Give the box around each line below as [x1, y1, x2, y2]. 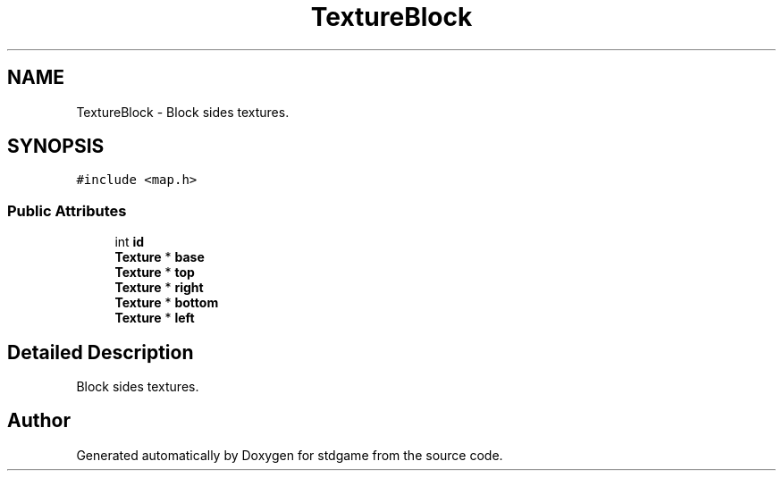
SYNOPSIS [7, 135, 105, 158]
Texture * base [114, 249, 205, 265]
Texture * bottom [114, 295, 219, 311]
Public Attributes [7, 201, 127, 220]
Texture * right [114, 280, 204, 296]
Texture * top [114, 264, 195, 281]
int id [114, 234, 145, 250]
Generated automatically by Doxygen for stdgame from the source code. [76, 447, 503, 463]
